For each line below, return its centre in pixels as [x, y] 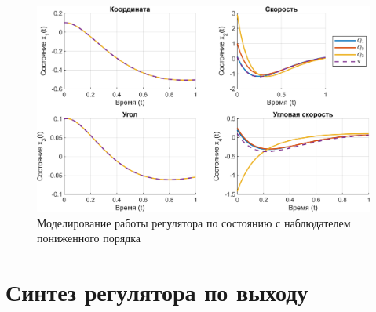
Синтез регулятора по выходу [157, 292]
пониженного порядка [89, 238]
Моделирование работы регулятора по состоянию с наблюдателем [194, 222]
